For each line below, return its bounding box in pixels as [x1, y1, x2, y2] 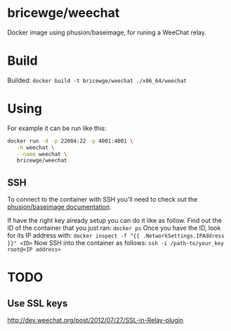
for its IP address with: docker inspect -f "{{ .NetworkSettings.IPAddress [7, 231, 225, 240]
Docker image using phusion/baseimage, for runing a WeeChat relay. [7, 28, 207, 37]
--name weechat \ [16, 150, 68, 157]
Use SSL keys [7, 297, 68, 309]
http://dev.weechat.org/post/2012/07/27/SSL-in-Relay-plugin [7, 316, 184, 325]
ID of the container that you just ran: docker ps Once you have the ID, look [7, 223, 221, 233]
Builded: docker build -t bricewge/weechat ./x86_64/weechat [7, 76, 187, 84]
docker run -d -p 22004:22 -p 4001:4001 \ [7, 137, 133, 145]
